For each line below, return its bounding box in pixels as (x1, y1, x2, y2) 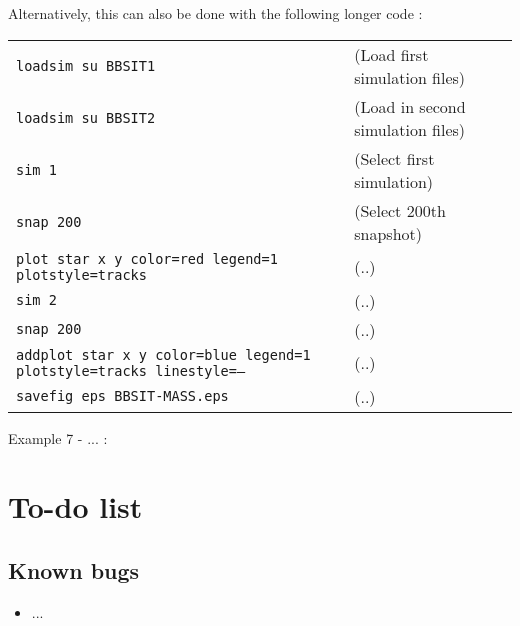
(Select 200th (354, 198, 446, 222)
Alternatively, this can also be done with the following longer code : (8, 3, 423, 23)
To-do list (8, 486, 143, 527)
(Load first (354, 42, 429, 66)
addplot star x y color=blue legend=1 (16, 346, 311, 363)
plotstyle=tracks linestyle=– (16, 362, 246, 379)
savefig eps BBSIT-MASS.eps (16, 388, 229, 405)
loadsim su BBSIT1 (16, 57, 156, 74)
